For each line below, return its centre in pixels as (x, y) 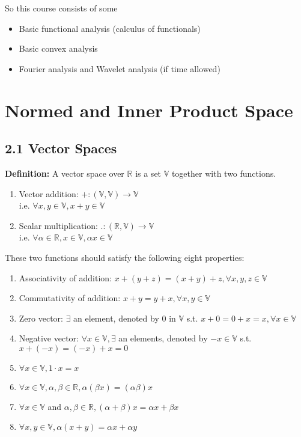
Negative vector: (49, 338)
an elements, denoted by (163, 338)
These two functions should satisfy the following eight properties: (125, 257)
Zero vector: (41, 318)
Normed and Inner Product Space (149, 110)
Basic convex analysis (58, 48)
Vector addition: (49, 193)
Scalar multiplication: (58, 225)
